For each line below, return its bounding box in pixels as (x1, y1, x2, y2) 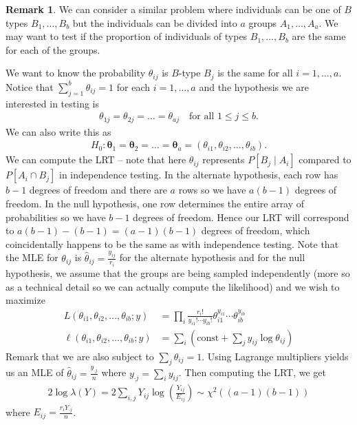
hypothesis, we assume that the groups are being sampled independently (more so (6, 266, 350, 280)
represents (202, 152, 245, 167)
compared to (299, 152, 351, 167)
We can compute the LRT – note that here (6, 152, 186, 167)
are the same (292, 29, 346, 43)
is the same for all (217, 65, 293, 80)
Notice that (6, 79, 54, 94)
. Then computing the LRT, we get (178, 365, 327, 380)
